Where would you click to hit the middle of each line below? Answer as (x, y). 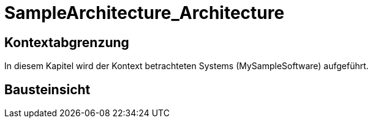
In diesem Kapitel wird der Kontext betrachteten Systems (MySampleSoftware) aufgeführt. (186, 66)
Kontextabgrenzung (67, 42)
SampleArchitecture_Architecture (145, 13)
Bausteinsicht (47, 89)
